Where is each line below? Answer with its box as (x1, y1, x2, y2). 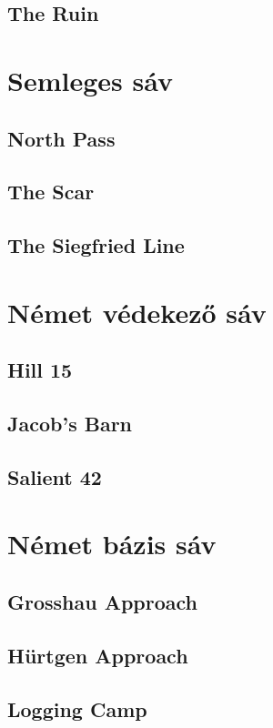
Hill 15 (7, 356, 73, 384)
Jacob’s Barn (7, 409, 133, 438)
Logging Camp (7, 694, 147, 723)
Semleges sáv (7, 61, 173, 98)
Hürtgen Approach (7, 641, 188, 669)
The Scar (7, 177, 95, 206)
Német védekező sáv (7, 293, 267, 330)
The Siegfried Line (7, 231, 185, 259)
